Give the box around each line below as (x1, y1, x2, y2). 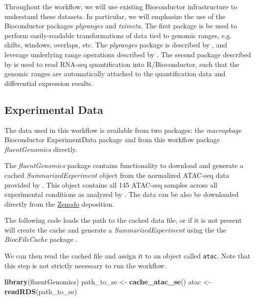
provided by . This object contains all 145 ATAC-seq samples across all (4, 179, 217, 190)
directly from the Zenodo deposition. (4, 198, 115, 209)
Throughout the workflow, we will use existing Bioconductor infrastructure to (4, 1, 237, 11)
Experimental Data (4, 102, 103, 117)
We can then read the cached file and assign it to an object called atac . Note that (4, 251, 251, 261)
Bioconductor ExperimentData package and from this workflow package (4, 134, 220, 145)
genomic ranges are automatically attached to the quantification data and (4, 68, 226, 79)
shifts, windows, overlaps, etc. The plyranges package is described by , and (4, 40, 228, 50)
